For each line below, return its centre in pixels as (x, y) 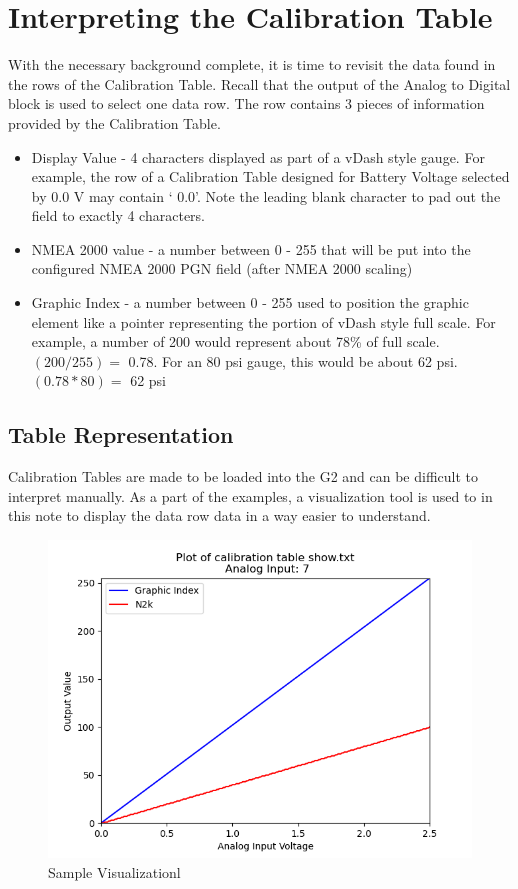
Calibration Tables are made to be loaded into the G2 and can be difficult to (243, 476)
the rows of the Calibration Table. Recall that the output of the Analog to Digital (259, 83)
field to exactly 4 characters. (118, 215)
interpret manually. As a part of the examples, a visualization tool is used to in (250, 495)
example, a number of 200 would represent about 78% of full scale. (235, 341)
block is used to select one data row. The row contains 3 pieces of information (246, 103)
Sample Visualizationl (114, 871)
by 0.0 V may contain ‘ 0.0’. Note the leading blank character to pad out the (266, 195)
